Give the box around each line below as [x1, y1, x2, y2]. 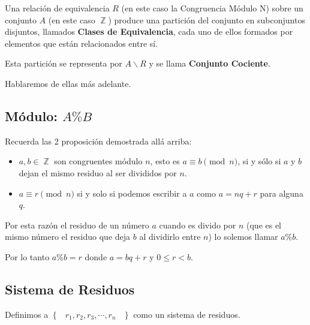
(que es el [246, 218, 282, 231]
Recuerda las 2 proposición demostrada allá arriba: [5, 134, 192, 147]
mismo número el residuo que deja [5, 230, 131, 243]
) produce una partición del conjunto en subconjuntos [108, 13, 305, 26]
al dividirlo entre [139, 230, 201, 243]
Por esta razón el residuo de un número [5, 218, 149, 231]
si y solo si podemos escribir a [77, 186, 187, 199]
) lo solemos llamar [208, 230, 278, 243]
